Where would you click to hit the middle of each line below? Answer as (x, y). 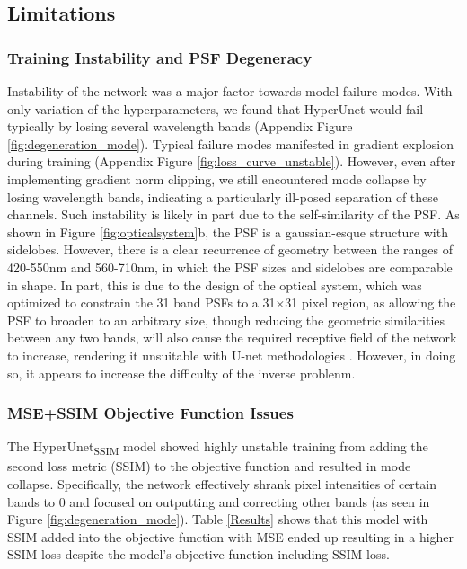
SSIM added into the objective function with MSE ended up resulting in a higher (231, 536)
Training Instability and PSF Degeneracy (160, 57)
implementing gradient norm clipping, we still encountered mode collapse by (217, 178)
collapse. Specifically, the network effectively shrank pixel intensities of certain (222, 484)
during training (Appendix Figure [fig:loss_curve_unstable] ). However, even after (232, 161)
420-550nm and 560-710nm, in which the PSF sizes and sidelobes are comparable (230, 267)
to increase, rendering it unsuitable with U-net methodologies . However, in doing (232, 355)
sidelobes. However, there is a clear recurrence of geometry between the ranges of (230, 249)
